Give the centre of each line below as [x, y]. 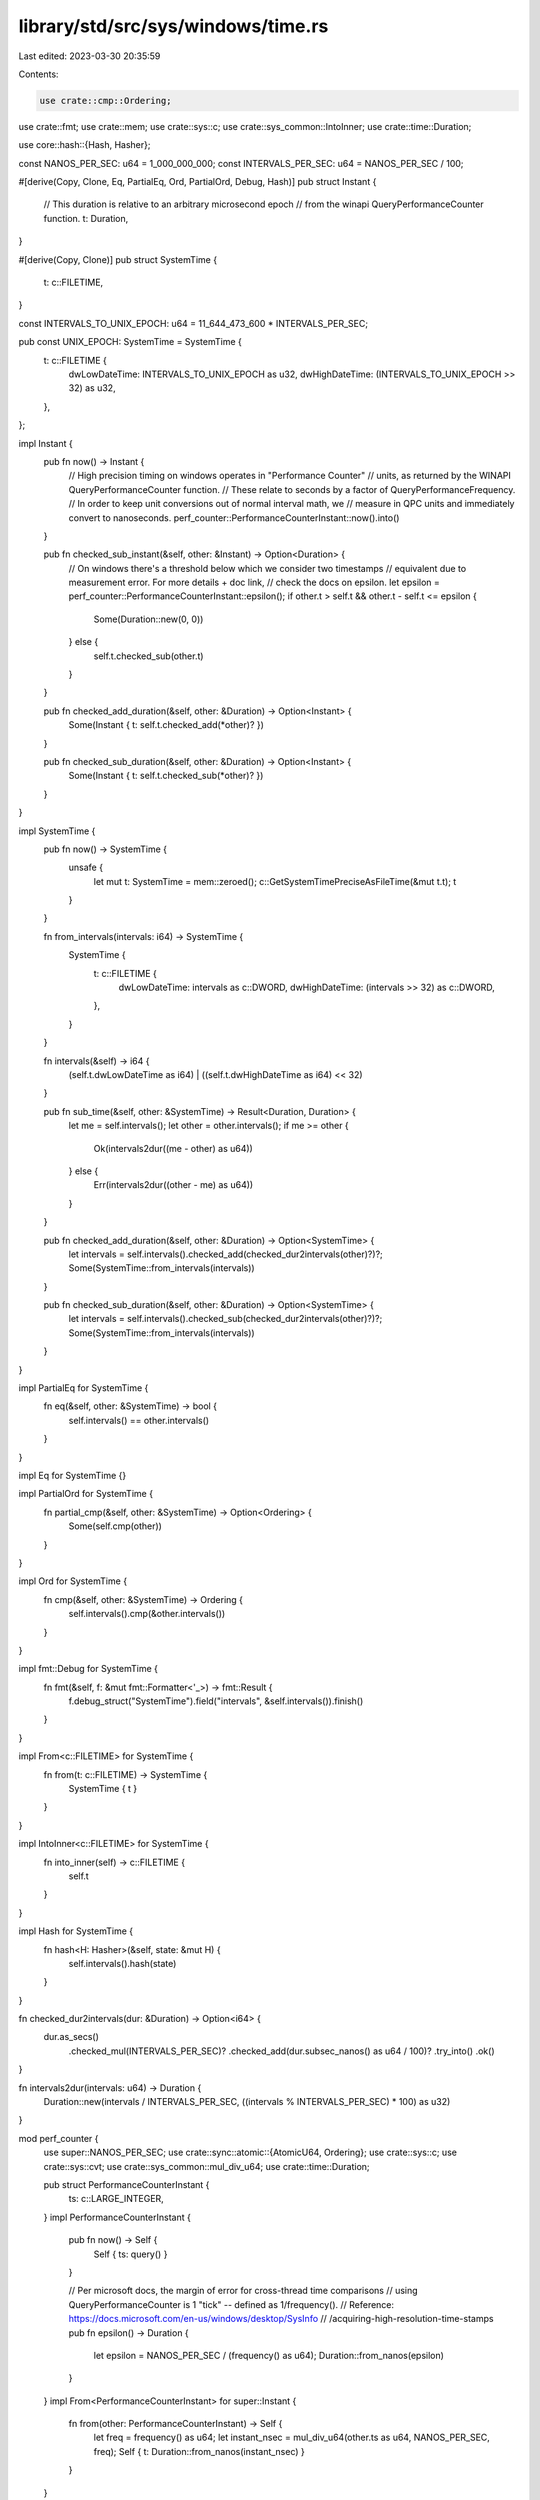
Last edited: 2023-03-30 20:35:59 [89, 56]
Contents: [38, 74]
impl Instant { [46, 443]
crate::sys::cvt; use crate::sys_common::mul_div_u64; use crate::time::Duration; [206, 2166]
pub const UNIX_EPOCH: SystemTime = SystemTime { [130, 342]
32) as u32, [92, 388]
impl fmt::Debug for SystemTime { [88, 1669]
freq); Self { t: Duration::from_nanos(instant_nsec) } [199, 2451]
